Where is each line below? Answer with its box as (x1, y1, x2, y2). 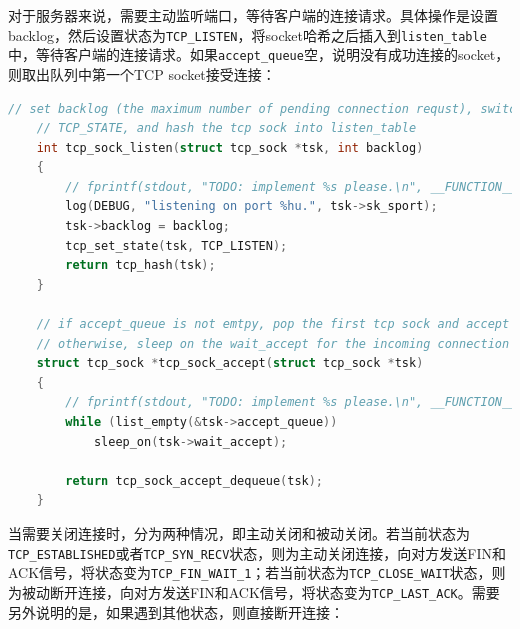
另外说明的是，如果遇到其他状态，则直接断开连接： (8, 601, 344, 622)
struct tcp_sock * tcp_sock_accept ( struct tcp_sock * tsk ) (36, 356, 424, 371)
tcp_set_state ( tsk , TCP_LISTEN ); (65, 238, 288, 253)
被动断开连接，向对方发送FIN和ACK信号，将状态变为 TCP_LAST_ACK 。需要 (21, 581, 500, 602)
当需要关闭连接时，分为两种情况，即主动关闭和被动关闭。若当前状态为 (8, 522, 470, 543)
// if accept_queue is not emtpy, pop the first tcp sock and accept (36, 317, 510, 332)
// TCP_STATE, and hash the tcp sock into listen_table (36, 121, 417, 136)
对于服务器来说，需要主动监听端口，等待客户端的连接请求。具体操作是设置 (8, 5, 498, 25)
